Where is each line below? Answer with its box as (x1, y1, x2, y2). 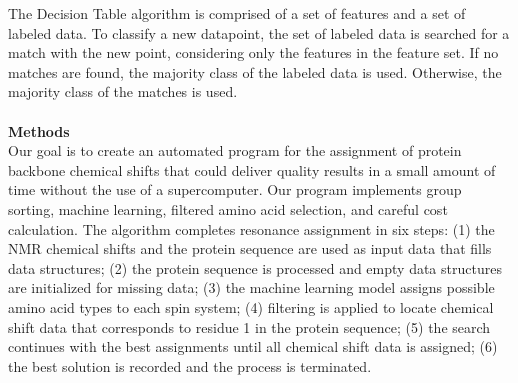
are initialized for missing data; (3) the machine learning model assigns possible (8, 277, 495, 298)
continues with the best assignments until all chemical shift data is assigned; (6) (8, 336, 498, 357)
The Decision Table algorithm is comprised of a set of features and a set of (8, 3, 466, 23)
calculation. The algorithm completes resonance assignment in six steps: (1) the (8, 218, 495, 239)
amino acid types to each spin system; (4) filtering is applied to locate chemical (8, 296, 494, 317)
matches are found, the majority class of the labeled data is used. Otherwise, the (8, 61, 502, 82)
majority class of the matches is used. (8, 81, 238, 102)
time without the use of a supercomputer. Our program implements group (8, 179, 462, 200)
